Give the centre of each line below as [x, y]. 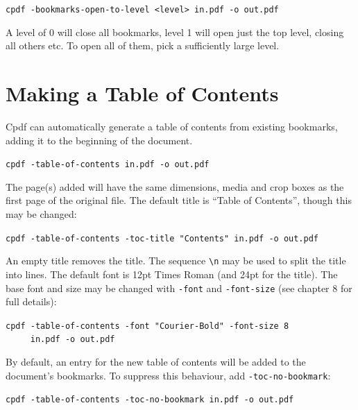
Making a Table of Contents [142, 93]
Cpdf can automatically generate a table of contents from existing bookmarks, [172, 126]
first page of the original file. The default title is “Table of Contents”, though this [179, 200]
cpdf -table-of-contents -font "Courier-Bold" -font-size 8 [147, 326]
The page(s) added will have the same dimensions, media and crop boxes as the [175, 186]
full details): [31, 301]
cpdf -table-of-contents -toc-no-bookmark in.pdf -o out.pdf [150, 400]
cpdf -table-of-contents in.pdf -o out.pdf [108, 165]
